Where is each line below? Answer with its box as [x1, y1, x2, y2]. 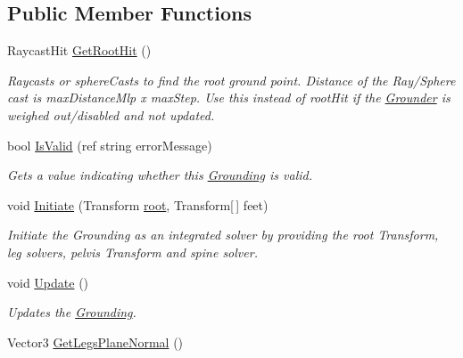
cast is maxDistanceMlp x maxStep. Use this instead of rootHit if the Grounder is [7, 88, 451, 107]
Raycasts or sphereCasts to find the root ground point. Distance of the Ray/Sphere [7, 70, 456, 89]
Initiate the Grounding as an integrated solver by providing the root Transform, [7, 225, 439, 244]
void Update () [7, 273, 89, 291]
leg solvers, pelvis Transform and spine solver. [7, 242, 258, 261]
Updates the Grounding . [7, 303, 136, 321]
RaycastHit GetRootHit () [7, 41, 152, 60]
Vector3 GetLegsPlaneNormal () [7, 332, 184, 351]
